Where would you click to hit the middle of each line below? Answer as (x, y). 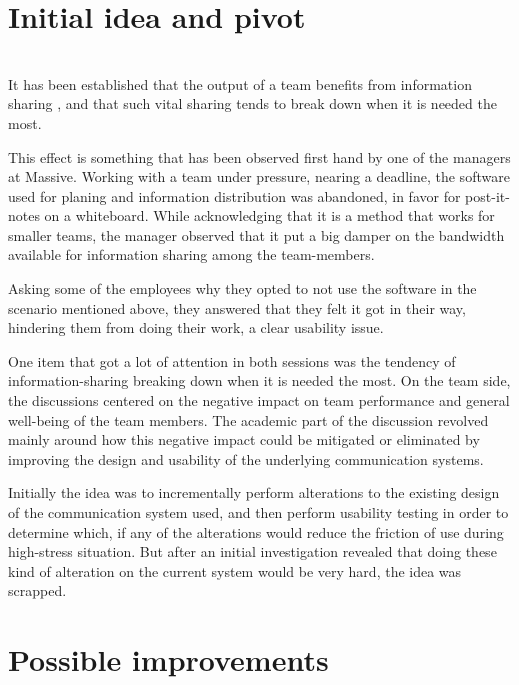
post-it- (487, 195)
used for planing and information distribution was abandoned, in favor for (234, 195)
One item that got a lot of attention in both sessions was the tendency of (232, 360)
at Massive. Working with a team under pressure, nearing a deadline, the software (259, 176)
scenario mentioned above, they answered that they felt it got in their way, (237, 307)
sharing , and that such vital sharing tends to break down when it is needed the (252, 103)
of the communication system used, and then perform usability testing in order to (258, 512)
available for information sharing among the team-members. (191, 254)
